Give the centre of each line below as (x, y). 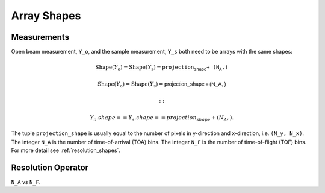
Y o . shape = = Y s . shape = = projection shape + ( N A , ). (162, 118)
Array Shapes (46, 16)
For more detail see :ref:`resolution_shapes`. (66, 150)
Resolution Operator (50, 167)
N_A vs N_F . (26, 182)
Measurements (40, 37)
